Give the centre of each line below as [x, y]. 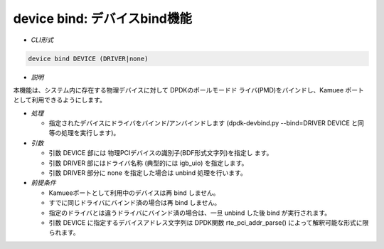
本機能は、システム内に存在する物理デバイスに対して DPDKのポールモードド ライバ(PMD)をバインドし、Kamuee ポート [188, 90]
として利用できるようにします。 [59, 100]
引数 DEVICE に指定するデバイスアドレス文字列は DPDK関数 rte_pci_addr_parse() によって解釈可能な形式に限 [209, 222]
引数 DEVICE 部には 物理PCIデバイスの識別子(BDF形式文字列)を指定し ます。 [161, 153]
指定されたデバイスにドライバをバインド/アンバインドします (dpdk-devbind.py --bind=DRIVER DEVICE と [203, 123]
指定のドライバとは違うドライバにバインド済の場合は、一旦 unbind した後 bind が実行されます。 [190, 213]
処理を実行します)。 [90, 133]
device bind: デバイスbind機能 [102, 18]
